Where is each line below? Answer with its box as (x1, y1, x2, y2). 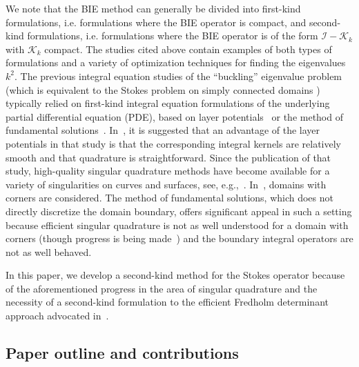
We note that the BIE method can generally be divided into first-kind (6, 1, 301, 15)
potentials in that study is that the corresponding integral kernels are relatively (6, 136, 341, 150)
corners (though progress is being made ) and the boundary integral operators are (6, 231, 353, 246)
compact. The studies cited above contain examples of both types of (44, 41, 332, 56)
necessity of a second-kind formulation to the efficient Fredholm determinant (6, 295, 329, 309)
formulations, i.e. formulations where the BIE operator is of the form (27, 28, 318, 43)
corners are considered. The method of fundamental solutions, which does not (6, 190, 333, 205)
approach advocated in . (6, 308, 109, 323)
